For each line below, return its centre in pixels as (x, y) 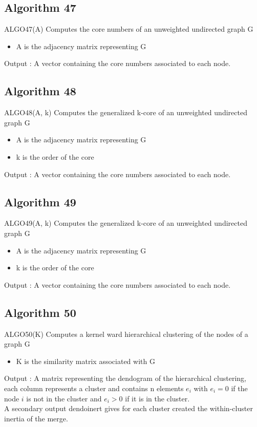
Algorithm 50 (40, 312)
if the (239, 388)
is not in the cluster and (64, 398)
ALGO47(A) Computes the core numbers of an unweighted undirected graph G (129, 29)
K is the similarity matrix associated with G (85, 361)
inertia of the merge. (36, 418)
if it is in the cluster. (157, 398)
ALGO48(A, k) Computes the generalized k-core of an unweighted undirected (126, 112)
